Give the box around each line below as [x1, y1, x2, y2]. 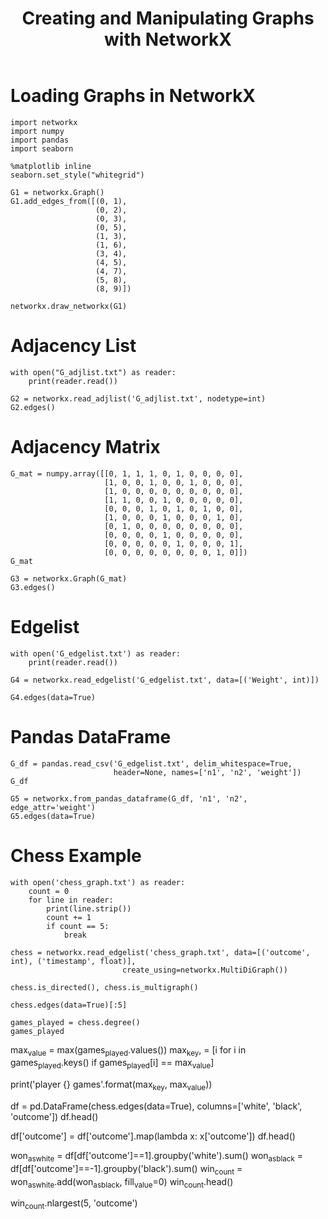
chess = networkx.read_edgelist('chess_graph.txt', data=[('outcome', [10, 947, 311, 957]
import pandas [10, 135, 70, 145]
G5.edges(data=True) [10, 811, 97, 821]
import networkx [10, 117, 78, 127]
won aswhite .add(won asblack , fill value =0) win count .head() [10, 1175, 234, 1190]
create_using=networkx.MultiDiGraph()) [121, 965, 288, 975]
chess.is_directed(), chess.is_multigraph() [10, 982, 199, 992]
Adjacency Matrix [10, 436, 161, 459]
